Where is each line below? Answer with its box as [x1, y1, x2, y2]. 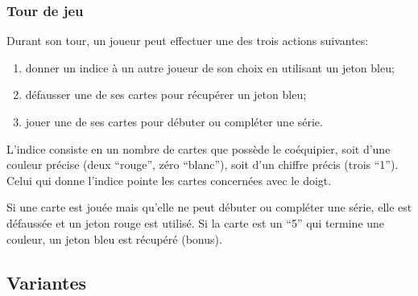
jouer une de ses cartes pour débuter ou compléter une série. [25, 113, 323, 129]
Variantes [6, 269, 87, 294]
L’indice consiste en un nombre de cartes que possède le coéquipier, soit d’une [6, 140, 391, 157]
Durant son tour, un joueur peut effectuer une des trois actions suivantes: [6, 32, 369, 49]
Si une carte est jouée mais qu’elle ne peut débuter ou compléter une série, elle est [6, 199, 412, 216]
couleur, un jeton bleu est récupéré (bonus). [6, 230, 222, 247]
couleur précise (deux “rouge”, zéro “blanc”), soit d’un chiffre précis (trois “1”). [6, 156, 399, 173]
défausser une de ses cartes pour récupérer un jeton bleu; [25, 86, 307, 103]
